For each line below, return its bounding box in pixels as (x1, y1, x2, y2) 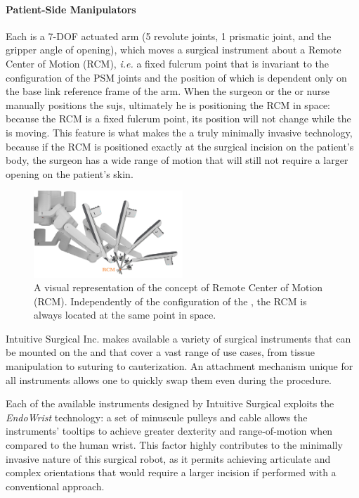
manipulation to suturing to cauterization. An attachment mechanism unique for (6, 359, 353, 373)
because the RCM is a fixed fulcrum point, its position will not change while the (6, 111, 351, 126)
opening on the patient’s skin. (6, 166, 133, 181)
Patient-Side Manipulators (6, 1, 136, 16)
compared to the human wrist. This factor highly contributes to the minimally (6, 438, 343, 452)
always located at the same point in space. (34, 307, 216, 322)
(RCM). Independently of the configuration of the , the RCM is (34, 293, 307, 308)
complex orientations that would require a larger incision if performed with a (6, 465, 337, 480)
